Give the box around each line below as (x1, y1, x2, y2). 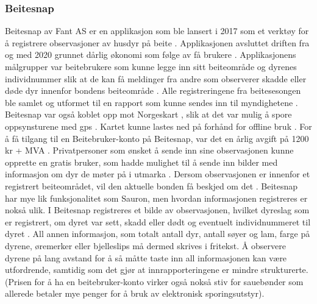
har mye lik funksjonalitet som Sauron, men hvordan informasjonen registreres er (5, 191, 308, 204)
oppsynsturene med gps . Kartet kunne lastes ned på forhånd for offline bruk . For (5, 119, 312, 132)
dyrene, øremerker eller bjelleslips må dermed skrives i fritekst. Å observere (5, 239, 286, 252)
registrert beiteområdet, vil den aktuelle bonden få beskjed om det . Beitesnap (5, 179, 298, 192)
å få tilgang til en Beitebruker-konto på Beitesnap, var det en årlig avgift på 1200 (5, 132, 309, 144)
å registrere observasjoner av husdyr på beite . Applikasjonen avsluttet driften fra (5, 36, 310, 49)
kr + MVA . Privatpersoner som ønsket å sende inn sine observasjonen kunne (5, 144, 294, 157)
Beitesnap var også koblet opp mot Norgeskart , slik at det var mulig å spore (5, 108, 292, 121)
